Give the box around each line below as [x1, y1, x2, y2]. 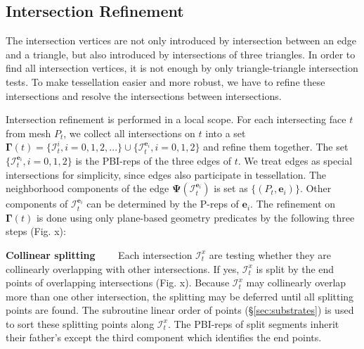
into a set [205, 125, 246, 140]
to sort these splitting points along [6, 316, 155, 331]
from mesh [6, 125, 51, 140]
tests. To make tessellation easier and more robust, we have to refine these [6, 74, 325, 89]
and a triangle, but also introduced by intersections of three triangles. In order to [6, 46, 356, 61]
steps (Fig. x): [6, 224, 66, 239]
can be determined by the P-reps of [86, 196, 239, 211]
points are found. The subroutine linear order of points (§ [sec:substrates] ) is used [6, 303, 354, 317]
